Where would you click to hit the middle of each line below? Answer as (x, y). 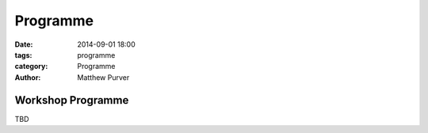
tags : (23, 55)
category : (31, 66)
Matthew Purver (103, 77)
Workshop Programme (72, 100)
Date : (24, 44)
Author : (28, 77)
